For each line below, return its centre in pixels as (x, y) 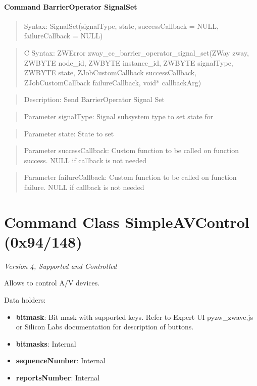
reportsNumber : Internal (58, 377)
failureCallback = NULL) (63, 36)
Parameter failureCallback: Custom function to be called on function (130, 177)
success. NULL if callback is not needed (85, 160)
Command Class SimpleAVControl (127, 222)
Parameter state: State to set (69, 133)
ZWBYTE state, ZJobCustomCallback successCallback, (110, 73)
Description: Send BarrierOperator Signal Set (94, 99)
